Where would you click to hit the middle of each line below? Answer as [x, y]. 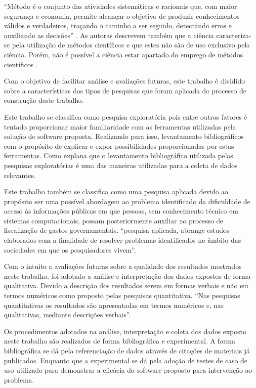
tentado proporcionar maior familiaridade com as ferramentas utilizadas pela [120, 126]
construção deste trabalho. [44, 100]
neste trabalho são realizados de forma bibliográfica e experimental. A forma [120, 341]
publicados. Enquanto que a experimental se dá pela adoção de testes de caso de [126, 360]
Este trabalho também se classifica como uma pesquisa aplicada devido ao [116, 192]
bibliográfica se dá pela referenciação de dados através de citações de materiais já [127, 350]
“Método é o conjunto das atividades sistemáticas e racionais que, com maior [121, 6]
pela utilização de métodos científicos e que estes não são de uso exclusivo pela [131, 45]
